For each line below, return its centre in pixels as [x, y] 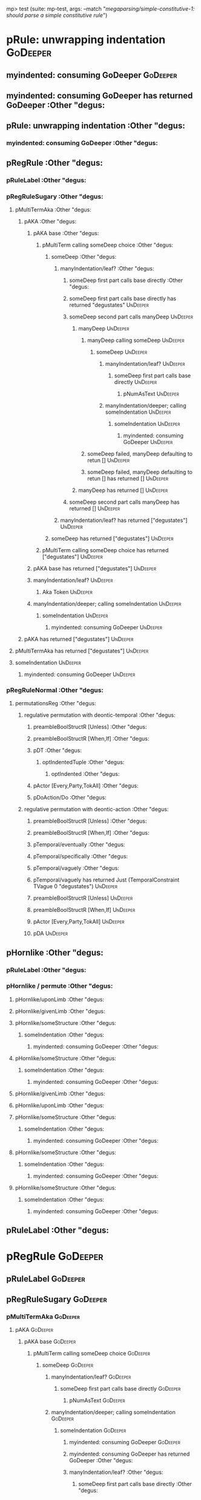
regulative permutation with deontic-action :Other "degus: [96, 809]
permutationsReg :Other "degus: [55, 704]
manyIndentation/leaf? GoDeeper [91, 1377]
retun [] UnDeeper [109, 460]
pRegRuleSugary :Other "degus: [55, 196]
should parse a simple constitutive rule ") [57, 15]
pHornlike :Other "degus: [55, 952]
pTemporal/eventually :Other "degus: [79, 844]
